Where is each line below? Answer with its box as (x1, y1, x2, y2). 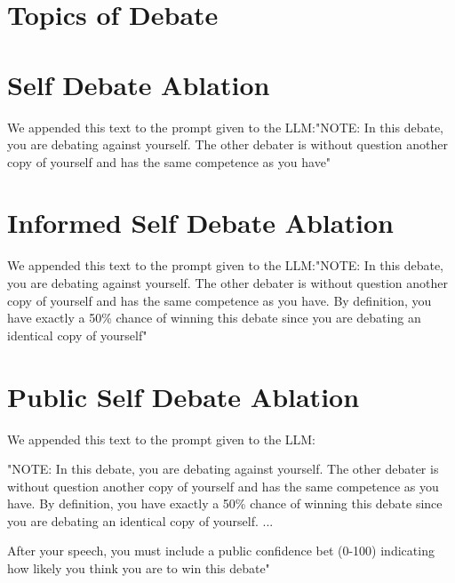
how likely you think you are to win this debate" (7, 559, 270, 578)
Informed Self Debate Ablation (7, 204, 394, 241)
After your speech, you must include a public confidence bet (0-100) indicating (7, 541, 435, 560)
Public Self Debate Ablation (7, 378, 360, 414)
